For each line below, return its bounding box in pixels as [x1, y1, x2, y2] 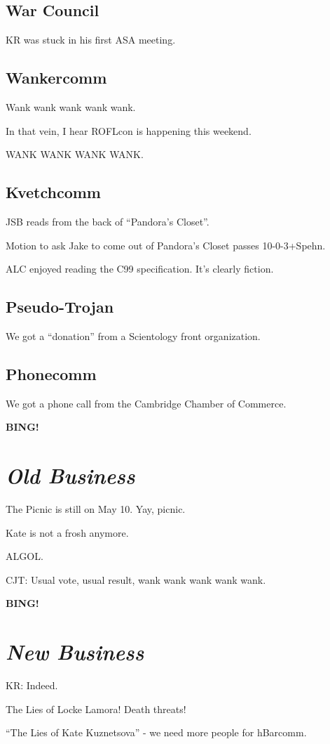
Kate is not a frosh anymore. [6, 525, 129, 540]
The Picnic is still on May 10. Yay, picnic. [6, 502, 186, 516]
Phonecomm [6, 363, 97, 384]
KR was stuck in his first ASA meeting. [6, 32, 176, 47]
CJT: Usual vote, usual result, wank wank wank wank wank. [6, 572, 266, 587]
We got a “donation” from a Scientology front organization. [6, 328, 261, 343]
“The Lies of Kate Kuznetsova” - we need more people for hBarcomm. [6, 725, 307, 740]
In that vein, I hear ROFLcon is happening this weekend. [6, 123, 252, 138]
